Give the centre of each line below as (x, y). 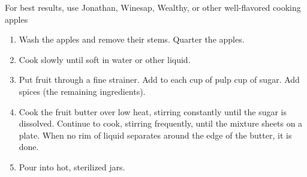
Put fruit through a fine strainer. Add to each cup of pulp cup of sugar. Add (159, 79)
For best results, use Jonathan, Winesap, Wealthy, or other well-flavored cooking (153, 7)
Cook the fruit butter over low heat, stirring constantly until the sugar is (153, 111)
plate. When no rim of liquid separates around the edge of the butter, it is (155, 135)
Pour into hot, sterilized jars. (72, 166)
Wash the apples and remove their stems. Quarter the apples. (132, 39)
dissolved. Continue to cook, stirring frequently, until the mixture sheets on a (161, 123)
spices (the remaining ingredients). (82, 91)
